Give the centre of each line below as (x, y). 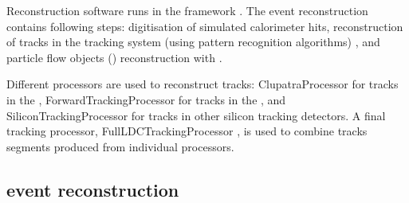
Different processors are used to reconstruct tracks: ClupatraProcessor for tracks (203, 84)
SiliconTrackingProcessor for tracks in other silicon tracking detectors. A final (196, 115)
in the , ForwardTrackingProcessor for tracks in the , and (146, 99)
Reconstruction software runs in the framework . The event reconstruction (187, 10)
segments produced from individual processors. (120, 146)
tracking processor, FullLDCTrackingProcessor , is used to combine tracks (187, 131)
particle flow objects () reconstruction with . (114, 57)
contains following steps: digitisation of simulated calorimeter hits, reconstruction (205, 26)
